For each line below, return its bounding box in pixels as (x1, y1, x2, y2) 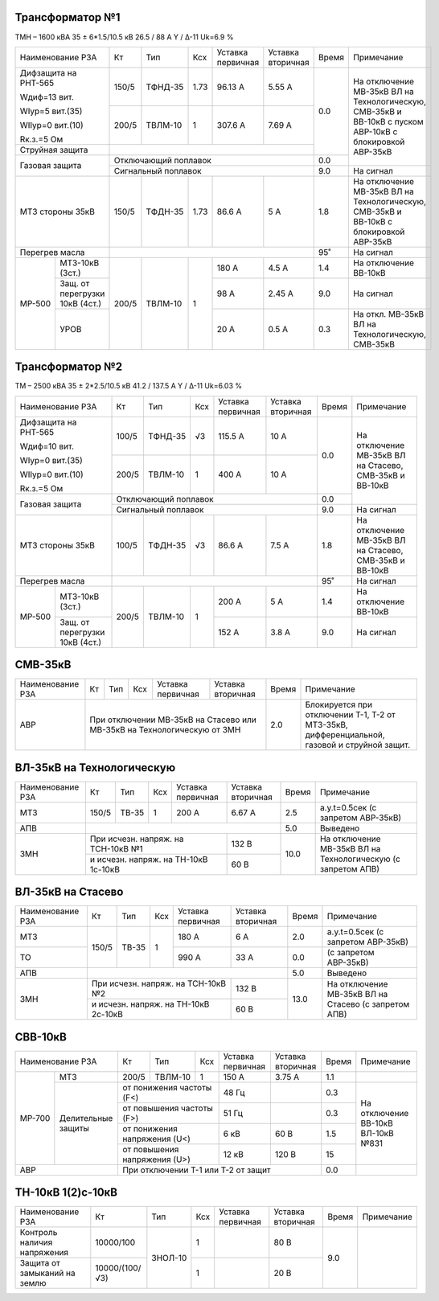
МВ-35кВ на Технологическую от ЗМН (89, 724, 241, 736)
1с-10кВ (89, 864, 121, 875)
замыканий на (19, 1267, 76, 1278)
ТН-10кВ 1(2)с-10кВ (14, 1186, 118, 1200)
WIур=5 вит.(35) (19, 105, 83, 117)
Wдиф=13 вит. (19, 91, 74, 102)
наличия (19, 1237, 53, 1248)
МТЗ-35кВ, (305, 720, 349, 731)
